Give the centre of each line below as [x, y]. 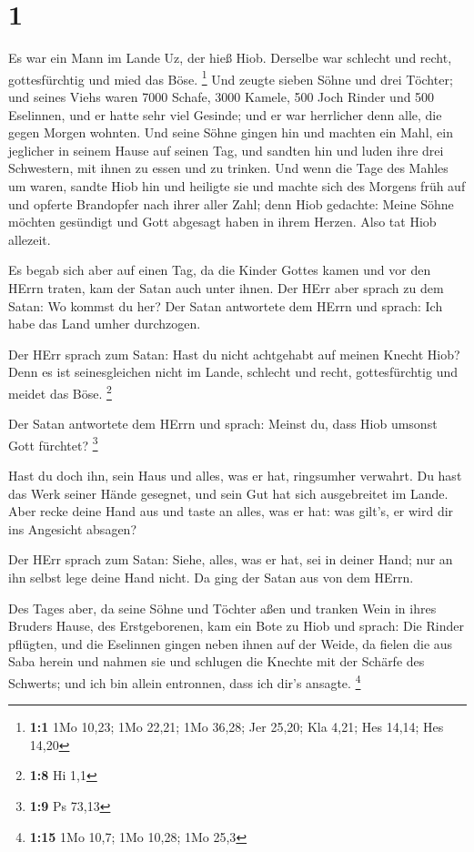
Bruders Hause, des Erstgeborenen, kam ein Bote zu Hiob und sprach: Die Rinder [236, 626]
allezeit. [30, 239]
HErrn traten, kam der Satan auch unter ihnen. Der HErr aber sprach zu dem [226, 287]
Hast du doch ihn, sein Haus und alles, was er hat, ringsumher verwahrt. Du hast [235, 475]
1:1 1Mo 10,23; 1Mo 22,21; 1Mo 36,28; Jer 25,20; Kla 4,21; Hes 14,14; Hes [237, 727]
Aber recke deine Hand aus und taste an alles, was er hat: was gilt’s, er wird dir [231, 511]
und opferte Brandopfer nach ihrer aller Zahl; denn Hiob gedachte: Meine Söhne [231, 203]
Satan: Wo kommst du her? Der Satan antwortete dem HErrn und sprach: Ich [226, 305]
